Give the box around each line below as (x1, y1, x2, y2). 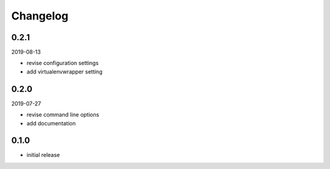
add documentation (26, 119, 76, 127)
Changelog (11, 9, 68, 22)
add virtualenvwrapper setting (26, 67, 103, 75)
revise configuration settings (26, 60, 99, 67)
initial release (26, 151, 61, 159)
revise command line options (26, 111, 100, 119)
